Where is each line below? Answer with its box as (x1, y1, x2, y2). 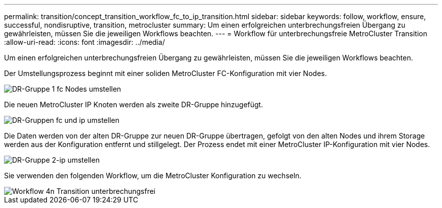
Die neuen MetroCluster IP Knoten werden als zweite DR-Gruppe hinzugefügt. (4, 100, 263, 109)
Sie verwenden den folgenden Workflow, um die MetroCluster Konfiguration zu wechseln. (4, 171, 302, 180)
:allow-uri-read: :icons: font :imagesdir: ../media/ (4, 38, 165, 46)
